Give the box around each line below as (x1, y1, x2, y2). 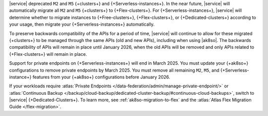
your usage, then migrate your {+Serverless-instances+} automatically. (9, 21, 155, 27)
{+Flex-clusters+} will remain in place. (9, 51, 87, 57)
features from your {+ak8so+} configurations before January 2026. (32, 74, 171, 80)
